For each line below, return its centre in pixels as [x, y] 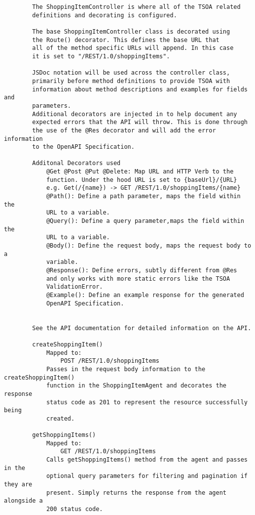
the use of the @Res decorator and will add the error [124, 130]
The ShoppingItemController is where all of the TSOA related [136, 7]
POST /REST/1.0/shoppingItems [110, 361]
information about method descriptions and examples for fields [140, 89]
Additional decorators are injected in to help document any [135, 114]
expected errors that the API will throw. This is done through [140, 122]
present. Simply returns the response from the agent [136, 493]
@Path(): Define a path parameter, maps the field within [143, 196]
